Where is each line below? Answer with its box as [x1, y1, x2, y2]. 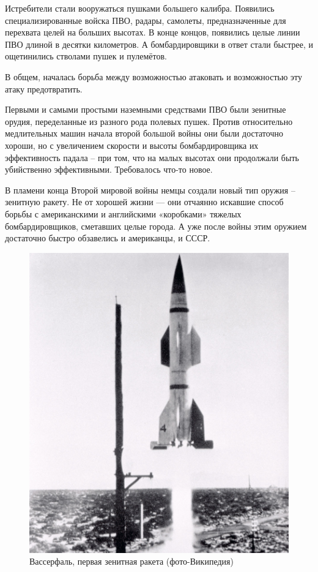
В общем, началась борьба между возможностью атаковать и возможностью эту [5, 70, 302, 83]
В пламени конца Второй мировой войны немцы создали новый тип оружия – [5, 183, 295, 196]
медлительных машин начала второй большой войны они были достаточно [5, 127, 283, 140]
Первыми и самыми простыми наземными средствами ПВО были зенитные [5, 103, 286, 116]
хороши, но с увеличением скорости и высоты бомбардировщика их [5, 138, 259, 151]
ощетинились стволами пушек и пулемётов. [5, 50, 167, 62]
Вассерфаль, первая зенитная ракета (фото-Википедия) [29, 555, 234, 568]
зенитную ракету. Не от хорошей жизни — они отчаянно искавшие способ [5, 195, 284, 208]
